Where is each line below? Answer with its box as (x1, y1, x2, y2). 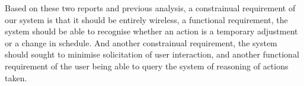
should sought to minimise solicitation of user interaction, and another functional (5, 48, 299, 60)
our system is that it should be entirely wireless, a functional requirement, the (5, 13, 288, 26)
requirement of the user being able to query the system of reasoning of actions (5, 59, 289, 72)
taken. (5, 71, 27, 84)
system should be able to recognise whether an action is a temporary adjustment (5, 25, 298, 37)
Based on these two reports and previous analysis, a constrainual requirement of (5, 2, 296, 14)
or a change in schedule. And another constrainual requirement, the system (5, 36, 277, 49)
